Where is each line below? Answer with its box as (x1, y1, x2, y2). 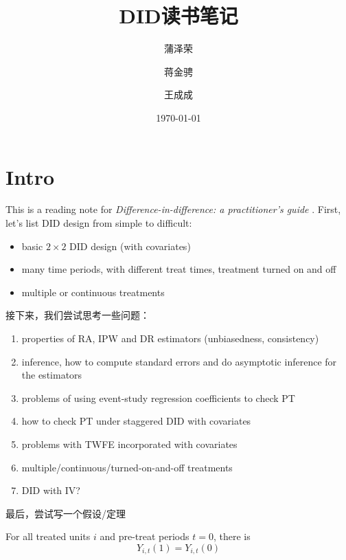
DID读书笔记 (119, 1, 238, 30)
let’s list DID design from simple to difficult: (5, 216, 192, 230)
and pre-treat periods (100, 529, 189, 544)
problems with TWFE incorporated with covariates (21, 436, 238, 451)
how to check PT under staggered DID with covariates (21, 414, 251, 428)
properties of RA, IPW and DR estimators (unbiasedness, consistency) (21, 331, 319, 345)
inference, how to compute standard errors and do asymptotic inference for (21, 354, 337, 368)
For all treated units (5, 529, 91, 544)
